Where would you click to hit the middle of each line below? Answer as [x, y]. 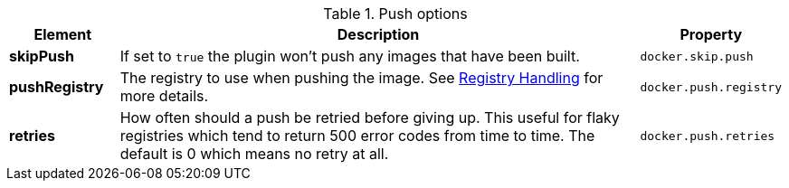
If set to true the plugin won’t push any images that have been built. [350, 56]
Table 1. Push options [395, 14]
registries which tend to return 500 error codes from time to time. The [357, 136]
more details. [164, 96]
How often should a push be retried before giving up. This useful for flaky [370, 117]
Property [711, 34]
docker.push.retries [708, 136]
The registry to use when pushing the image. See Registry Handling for [361, 78]
